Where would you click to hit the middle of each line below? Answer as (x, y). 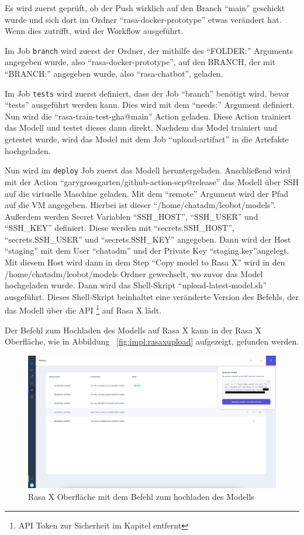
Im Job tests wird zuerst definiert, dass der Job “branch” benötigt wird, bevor (147, 93)
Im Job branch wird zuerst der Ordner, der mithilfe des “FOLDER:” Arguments (149, 50)
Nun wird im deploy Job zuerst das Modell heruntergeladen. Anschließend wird (148, 170)
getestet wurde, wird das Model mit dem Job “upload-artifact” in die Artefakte (147, 139)
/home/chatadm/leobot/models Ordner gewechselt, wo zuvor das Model (134, 273)
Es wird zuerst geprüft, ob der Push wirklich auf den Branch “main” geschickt (145, 8)
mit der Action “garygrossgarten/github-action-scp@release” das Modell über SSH (152, 181)
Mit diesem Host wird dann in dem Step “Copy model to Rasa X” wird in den (145, 262)
